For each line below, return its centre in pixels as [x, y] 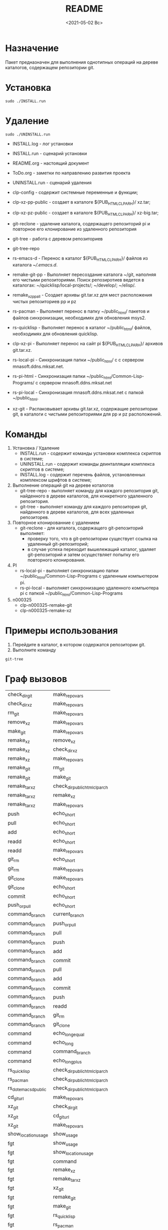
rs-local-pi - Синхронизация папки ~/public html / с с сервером [78, 360]
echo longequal [68, 1034]
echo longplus [67, 1061]
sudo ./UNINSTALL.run [28, 134]
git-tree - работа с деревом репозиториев [57, 239]
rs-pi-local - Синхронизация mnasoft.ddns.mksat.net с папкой [78, 392]
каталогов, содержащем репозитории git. [50, 67]
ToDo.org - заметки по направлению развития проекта [71, 173]
